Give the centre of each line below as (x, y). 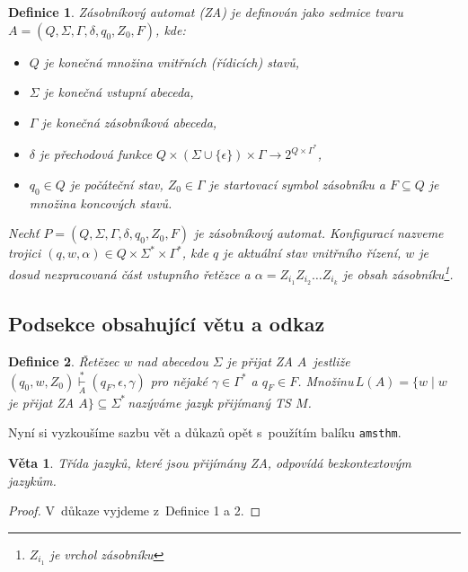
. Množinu (326, 380)
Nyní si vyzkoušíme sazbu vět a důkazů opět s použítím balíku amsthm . (205, 432)
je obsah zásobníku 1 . (398, 273)
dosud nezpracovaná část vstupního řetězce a (129, 273)
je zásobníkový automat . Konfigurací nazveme (318, 233)
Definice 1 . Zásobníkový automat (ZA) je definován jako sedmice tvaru (206, 12)
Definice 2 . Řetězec (64, 361)
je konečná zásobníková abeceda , (129, 122)
